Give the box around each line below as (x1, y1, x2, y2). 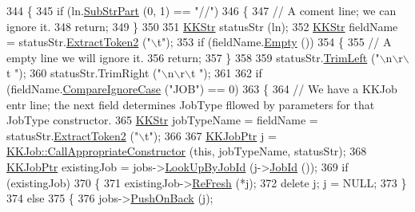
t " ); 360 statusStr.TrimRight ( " (6, 65, 162, 81)
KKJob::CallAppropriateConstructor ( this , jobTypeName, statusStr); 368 (6, 143, 367, 159)
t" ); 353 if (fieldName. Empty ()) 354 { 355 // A (157, 33, 392, 50)
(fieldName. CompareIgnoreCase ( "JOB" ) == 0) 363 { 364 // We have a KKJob (6, 80, 397, 96)
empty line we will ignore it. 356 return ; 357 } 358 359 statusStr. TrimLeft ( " (6, 49, 380, 65)
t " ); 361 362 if (190, 65, 262, 81)
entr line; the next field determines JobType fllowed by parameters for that (6, 96, 375, 112)
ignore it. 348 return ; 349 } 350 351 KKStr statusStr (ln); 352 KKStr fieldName (6, 18, 398, 34)
